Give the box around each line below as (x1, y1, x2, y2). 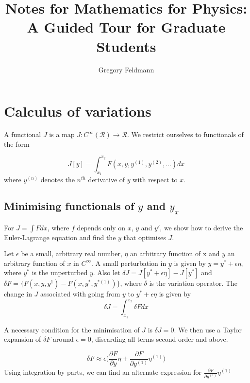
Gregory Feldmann (98, 64, 154, 74)
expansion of (4, 334, 41, 344)
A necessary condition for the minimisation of (4, 324, 140, 334)
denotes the (40, 174, 75, 184)
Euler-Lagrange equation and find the (4, 232, 116, 242)
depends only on (77, 222, 126, 232)
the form (4, 139, 30, 149)
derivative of (88, 174, 125, 184)
